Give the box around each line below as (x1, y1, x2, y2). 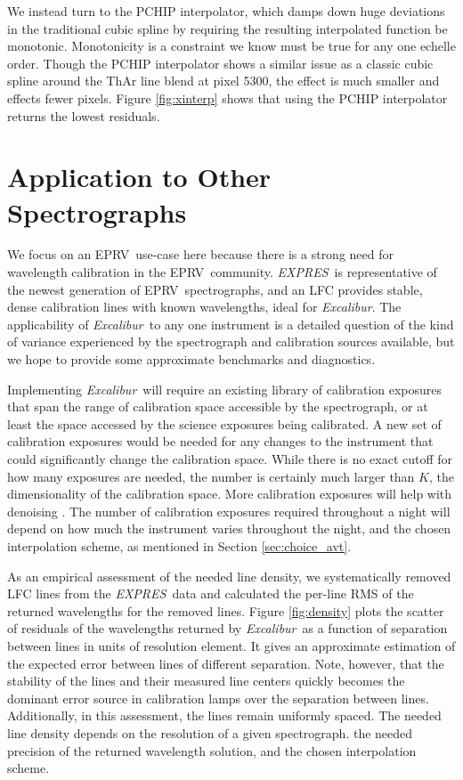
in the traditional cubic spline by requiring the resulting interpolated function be (7, 19, 448, 37)
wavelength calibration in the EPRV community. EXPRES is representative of (7, 263, 437, 281)
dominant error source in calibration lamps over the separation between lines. (7, 688, 429, 707)
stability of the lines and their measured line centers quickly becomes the (7, 671, 405, 690)
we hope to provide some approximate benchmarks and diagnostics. (7, 350, 376, 369)
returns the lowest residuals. (7, 106, 160, 125)
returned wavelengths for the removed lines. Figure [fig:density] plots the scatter (7, 601, 444, 620)
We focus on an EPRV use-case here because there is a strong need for (7, 245, 394, 264)
